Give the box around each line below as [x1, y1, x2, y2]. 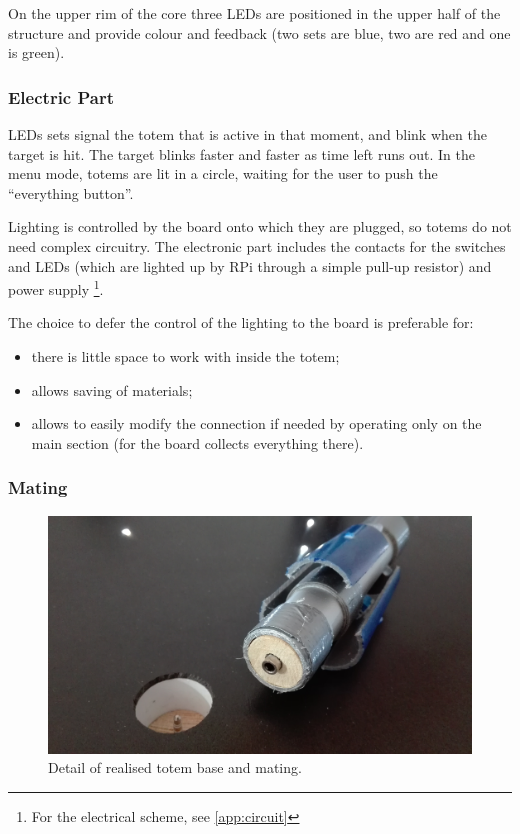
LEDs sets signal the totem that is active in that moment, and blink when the [8, 124, 487, 144]
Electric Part [8, 84, 115, 109]
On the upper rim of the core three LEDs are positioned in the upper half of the [8, 3, 501, 23]
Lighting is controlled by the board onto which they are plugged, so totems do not [8, 216, 512, 237]
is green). [8, 42, 65, 63]
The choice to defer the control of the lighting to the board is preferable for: [8, 312, 474, 333]
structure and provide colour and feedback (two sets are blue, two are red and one [8, 22, 511, 43]
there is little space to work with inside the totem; [31, 346, 340, 366]
